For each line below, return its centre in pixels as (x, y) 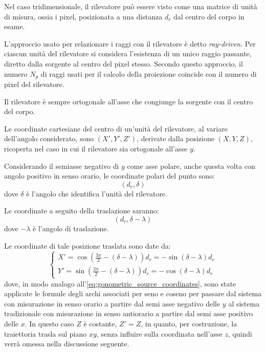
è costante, (100, 324)
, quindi (240, 333)
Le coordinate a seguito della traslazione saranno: (82, 211)
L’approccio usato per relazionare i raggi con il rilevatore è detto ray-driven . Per (130, 43)
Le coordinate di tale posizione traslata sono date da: (87, 245)
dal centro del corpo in (209, 16)
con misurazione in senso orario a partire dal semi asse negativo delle (112, 303)
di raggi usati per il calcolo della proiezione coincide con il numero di (149, 73)
